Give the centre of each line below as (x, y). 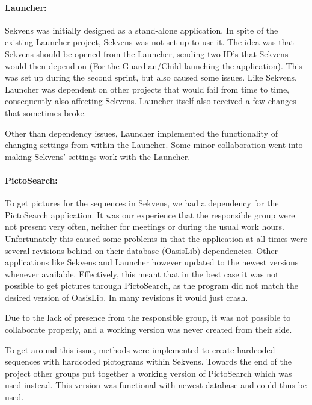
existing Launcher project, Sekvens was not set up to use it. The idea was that (149, 42)
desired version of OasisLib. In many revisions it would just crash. (127, 297)
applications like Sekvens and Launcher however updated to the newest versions (152, 262)
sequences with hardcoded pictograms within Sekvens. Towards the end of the (148, 361)
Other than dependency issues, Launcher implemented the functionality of (141, 133)
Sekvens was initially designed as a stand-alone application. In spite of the (142, 30)
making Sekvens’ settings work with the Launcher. (98, 156)
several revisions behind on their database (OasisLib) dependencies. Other (141, 250)
